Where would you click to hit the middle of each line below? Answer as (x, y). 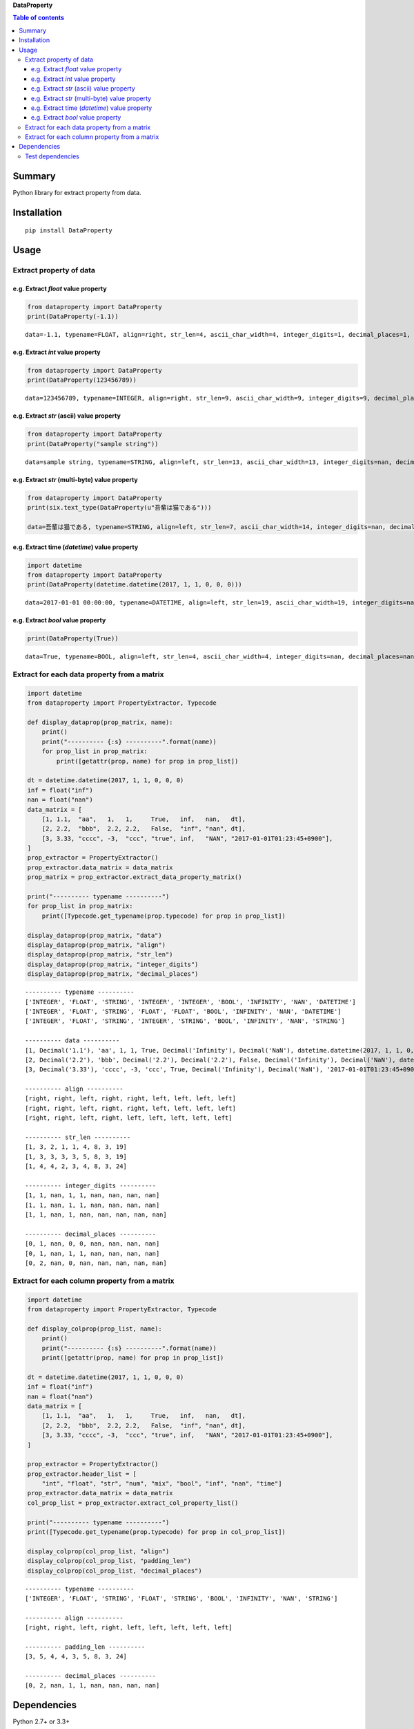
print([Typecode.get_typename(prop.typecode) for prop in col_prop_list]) (157, 1532)
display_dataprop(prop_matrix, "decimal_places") (113, 974)
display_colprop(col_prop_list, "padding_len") (109, 1561)
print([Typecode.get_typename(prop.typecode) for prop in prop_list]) (164, 916)
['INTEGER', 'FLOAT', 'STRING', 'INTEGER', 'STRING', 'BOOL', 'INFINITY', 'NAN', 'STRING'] (185, 1021)
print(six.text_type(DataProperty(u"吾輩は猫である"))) (119, 508)
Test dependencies (52, 156)
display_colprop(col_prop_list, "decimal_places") (115, 1571)
